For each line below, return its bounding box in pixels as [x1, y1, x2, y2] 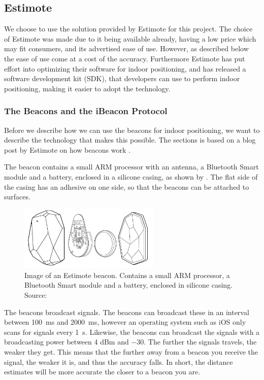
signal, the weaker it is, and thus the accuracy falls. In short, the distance [4, 356, 233, 367]
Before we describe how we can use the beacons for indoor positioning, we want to [4, 124, 260, 135]
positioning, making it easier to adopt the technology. [4, 83, 171, 93]
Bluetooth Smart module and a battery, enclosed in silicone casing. [24, 280, 233, 290]
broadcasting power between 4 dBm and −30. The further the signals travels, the [4, 336, 257, 347]
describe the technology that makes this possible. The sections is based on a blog [4, 134, 256, 145]
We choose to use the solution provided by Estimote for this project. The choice [4, 23, 253, 34]
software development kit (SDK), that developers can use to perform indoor [4, 73, 240, 84]
